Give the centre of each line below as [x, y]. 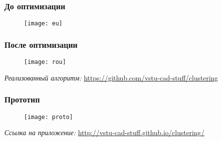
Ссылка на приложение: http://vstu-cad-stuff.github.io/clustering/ [105, 132]
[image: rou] [45, 62]
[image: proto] [49, 117]
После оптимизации [41, 44]
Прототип [22, 99]
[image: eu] [43, 24]
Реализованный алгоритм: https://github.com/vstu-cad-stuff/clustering [111, 77]
